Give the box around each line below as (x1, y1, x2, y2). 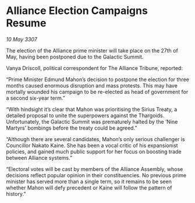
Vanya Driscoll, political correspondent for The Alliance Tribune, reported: (6, 64, 183, 71)
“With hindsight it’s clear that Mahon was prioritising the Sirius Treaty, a (6, 106, 178, 113)
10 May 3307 (6, 36, 38, 43)
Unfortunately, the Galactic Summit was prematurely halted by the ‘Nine (6, 118, 178, 125)
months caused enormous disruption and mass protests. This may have (6, 82, 178, 89)
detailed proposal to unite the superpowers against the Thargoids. (6, 112, 165, 119)
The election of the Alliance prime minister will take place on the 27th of (6, 47, 179, 54)
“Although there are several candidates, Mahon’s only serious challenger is (6, 135, 185, 142)
